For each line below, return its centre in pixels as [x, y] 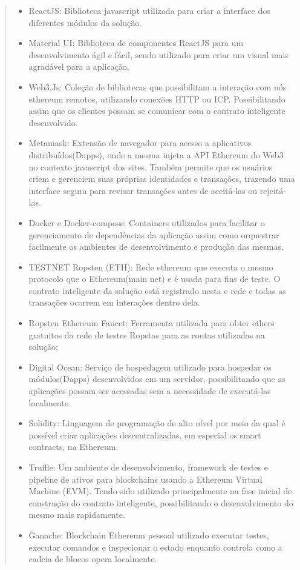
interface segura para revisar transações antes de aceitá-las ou [143, 190]
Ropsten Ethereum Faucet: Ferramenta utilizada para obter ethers [152, 323]
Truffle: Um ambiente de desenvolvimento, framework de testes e [148, 467]
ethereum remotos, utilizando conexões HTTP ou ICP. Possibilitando [157, 99]
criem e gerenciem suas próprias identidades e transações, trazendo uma [162, 179]
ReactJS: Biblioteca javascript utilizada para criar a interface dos [149, 10]
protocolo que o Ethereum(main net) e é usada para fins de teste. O [155, 279]
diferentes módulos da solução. [85, 22]
